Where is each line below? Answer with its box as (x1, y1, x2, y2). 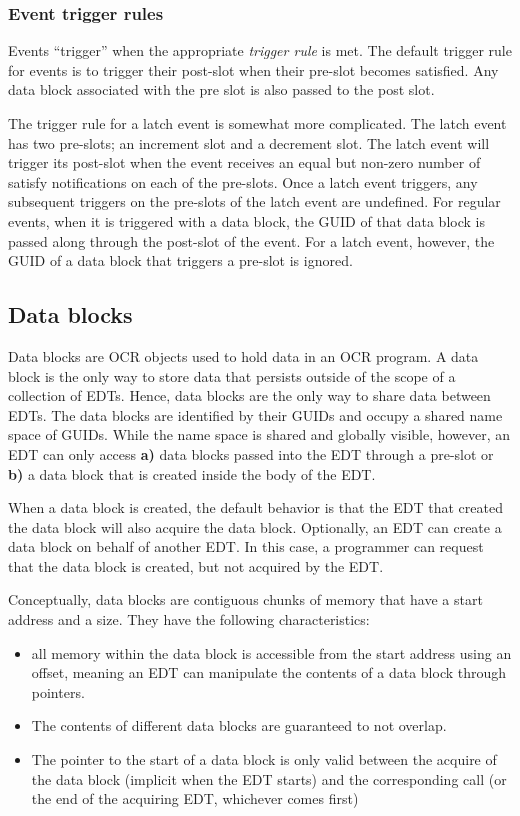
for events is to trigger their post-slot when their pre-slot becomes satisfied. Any (8, 59, 499, 80)
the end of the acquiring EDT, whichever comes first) (31, 788, 359, 809)
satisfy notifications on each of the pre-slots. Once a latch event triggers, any (8, 171, 478, 192)
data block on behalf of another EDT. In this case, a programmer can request (8, 536, 484, 557)
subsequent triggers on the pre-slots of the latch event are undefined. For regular (8, 191, 501, 212)
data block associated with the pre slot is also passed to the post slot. (8, 79, 435, 100)
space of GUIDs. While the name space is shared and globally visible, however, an (8, 424, 511, 445)
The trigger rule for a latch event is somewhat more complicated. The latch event (8, 113, 507, 133)
